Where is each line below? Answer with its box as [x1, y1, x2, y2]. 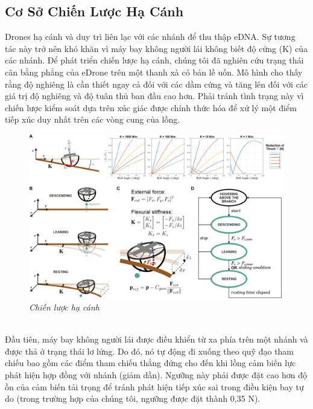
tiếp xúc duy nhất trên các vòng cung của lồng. [5, 113, 180, 126]
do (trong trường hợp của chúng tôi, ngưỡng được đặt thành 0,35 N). [5, 392, 261, 405]
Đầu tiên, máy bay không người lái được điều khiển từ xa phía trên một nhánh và [5, 333, 308, 346]
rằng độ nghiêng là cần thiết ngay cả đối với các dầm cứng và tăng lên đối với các [5, 77, 308, 90]
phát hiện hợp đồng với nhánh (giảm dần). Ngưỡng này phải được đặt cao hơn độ [5, 368, 307, 381]
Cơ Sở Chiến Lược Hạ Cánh [5, 2, 184, 21]
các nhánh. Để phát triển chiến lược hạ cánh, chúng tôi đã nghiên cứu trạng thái [5, 54, 304, 66]
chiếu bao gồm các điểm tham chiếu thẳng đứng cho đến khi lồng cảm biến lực [5, 356, 296, 369]
